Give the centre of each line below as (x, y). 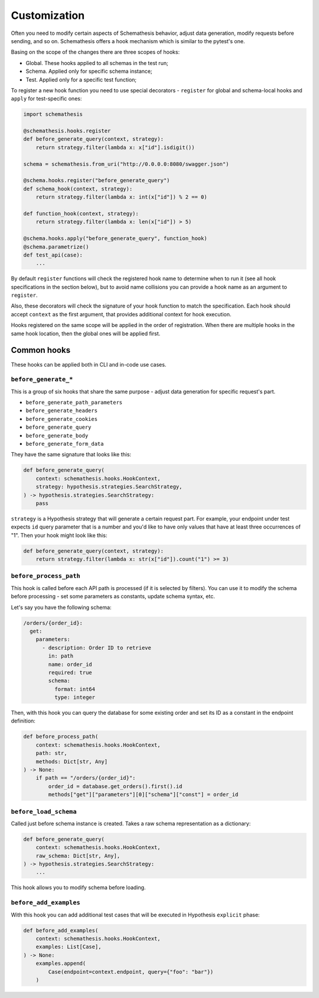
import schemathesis (53, 114)
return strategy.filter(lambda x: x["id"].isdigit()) (115, 147)
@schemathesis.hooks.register (67, 131)
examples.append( (61, 963)
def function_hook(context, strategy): (81, 213)
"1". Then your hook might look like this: (59, 535)
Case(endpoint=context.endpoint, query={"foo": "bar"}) (131, 972)
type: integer (75, 697)
